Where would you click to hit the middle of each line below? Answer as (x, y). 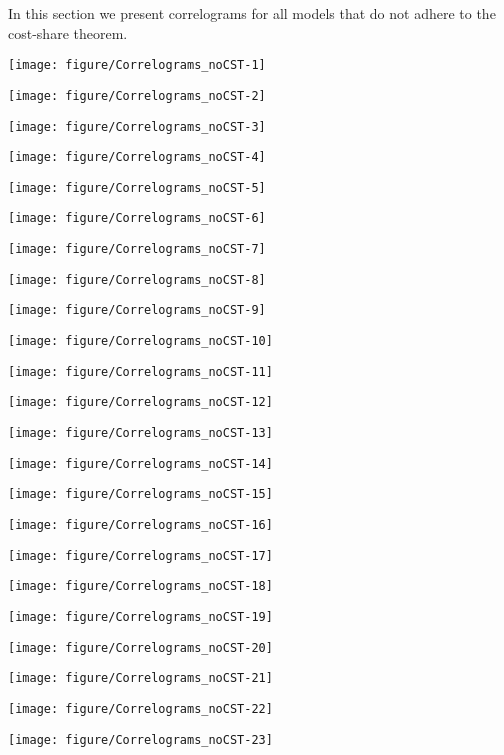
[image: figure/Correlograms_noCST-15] (140, 494)
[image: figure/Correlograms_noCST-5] (137, 187)
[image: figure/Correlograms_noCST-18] (140, 586)
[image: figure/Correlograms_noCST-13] (140, 433)
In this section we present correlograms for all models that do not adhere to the (252, 13)
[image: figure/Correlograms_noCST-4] (137, 157)
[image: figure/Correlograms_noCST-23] (140, 739)
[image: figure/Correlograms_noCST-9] (137, 310)
